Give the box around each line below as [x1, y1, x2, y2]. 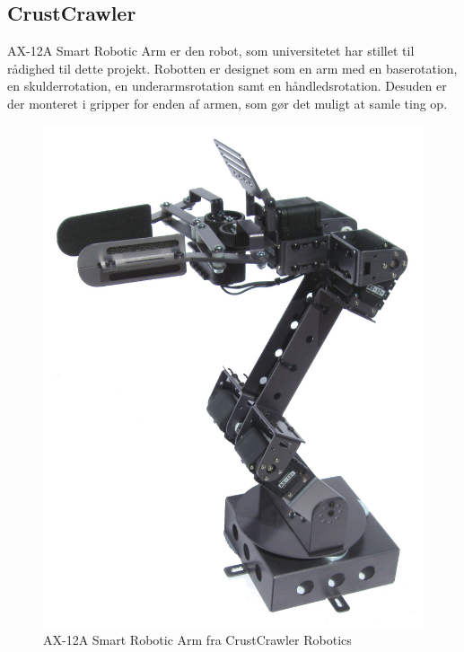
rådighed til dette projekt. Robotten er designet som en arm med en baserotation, [7, 58, 458, 77]
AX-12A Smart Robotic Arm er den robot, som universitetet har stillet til [7, 41, 415, 60]
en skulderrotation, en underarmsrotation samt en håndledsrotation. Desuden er [7, 76, 447, 95]
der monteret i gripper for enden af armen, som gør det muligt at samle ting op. [7, 93, 448, 112]
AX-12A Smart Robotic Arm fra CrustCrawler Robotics [43, 630, 352, 648]
